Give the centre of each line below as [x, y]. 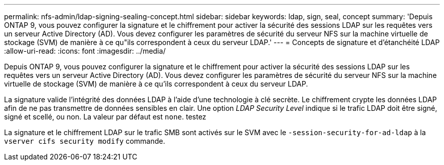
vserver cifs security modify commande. [85, 141]
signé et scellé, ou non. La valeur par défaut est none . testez [105, 117]
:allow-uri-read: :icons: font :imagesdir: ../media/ [85, 51]
